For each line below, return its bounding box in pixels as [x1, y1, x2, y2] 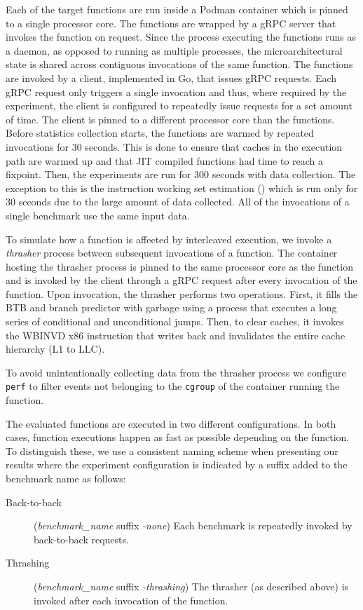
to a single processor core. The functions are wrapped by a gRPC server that [6, 15, 336, 30]
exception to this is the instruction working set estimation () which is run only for [6, 180, 358, 195]
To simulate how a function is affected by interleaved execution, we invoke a [6, 231, 332, 246]
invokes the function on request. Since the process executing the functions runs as [6, 29, 356, 44]
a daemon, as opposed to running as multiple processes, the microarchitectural [6, 43, 343, 57]
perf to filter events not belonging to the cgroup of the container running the [6, 379, 340, 393]
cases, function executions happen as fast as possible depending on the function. [6, 430, 350, 445]
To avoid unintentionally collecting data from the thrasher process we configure [6, 365, 346, 379]
